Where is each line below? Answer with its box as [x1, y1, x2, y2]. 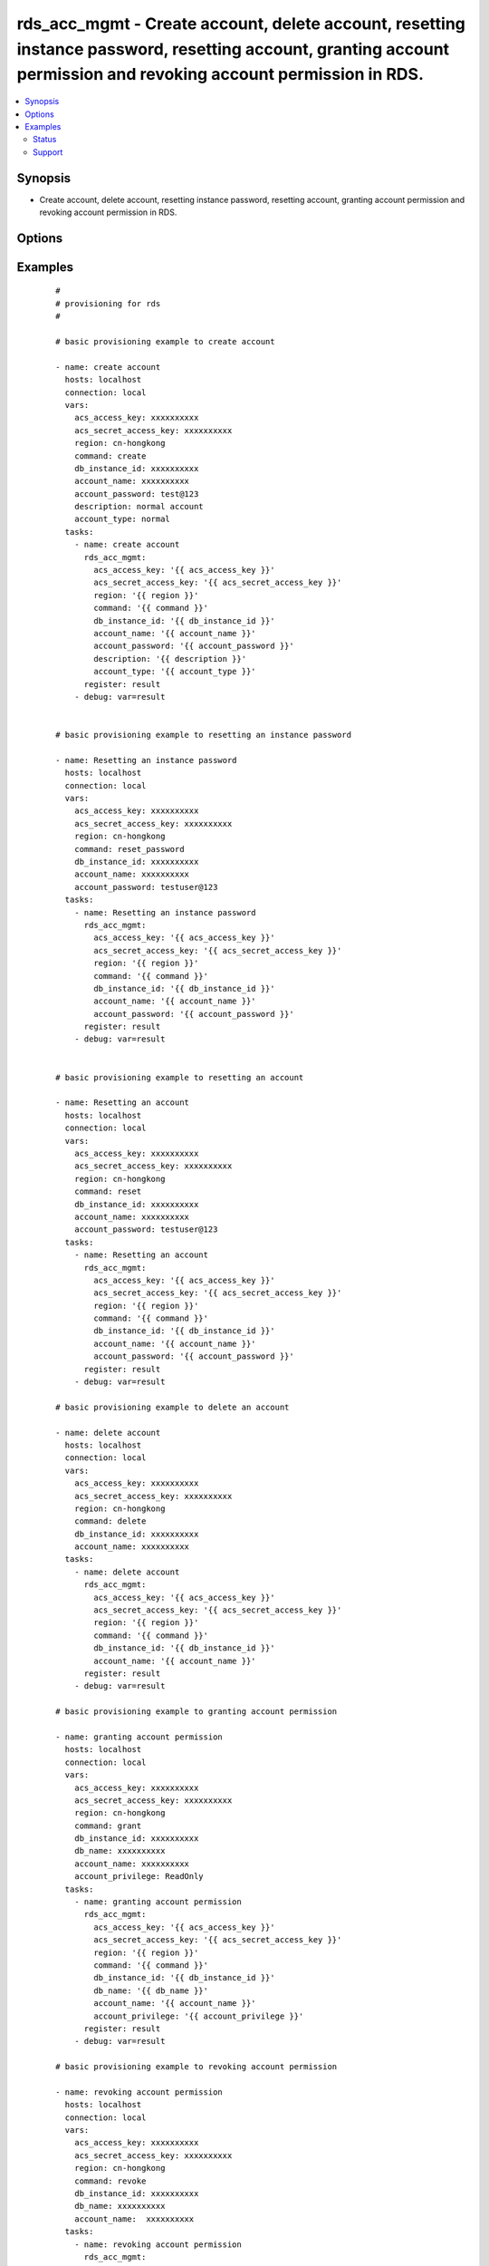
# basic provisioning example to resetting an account [55, 1072, 304, 1082]
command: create [73, 450, 147, 461]
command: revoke [73, 2175, 147, 2186]
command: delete [73, 1516, 147, 1526]
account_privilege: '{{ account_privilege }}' [93, 2010, 304, 2021]
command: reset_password [73, 844, 185, 854]
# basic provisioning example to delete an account [55, 1401, 290, 1412]
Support [33, 146, 63, 158]
